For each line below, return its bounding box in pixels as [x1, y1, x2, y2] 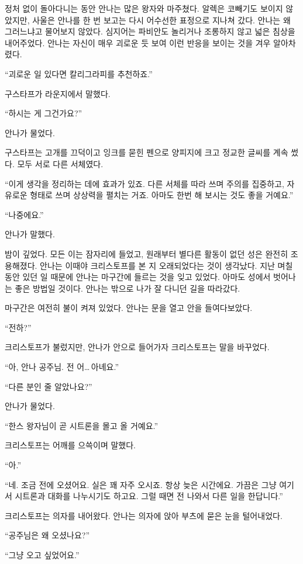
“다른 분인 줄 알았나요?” [5, 380, 92, 392]
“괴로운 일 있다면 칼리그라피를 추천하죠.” [5, 67, 153, 79]
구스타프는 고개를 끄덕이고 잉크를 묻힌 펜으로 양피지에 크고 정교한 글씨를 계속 [5, 146, 288, 158]
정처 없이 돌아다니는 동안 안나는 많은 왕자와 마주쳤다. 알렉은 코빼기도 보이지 [5, 2, 283, 14]
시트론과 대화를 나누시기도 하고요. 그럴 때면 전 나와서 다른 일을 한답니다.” [15, 490, 283, 502]
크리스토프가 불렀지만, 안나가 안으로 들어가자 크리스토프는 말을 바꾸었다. [5, 341, 270, 353]
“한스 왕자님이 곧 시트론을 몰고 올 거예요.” [5, 419, 159, 431]
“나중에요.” [5, 208, 44, 220]
